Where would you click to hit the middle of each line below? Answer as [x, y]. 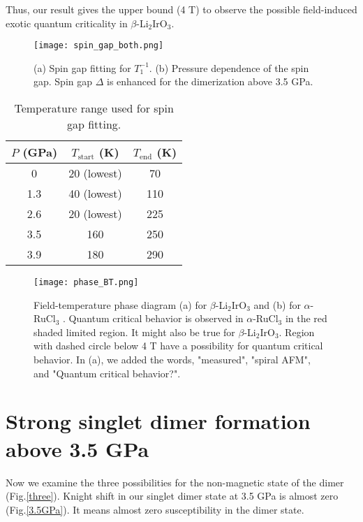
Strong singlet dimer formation [158, 421]
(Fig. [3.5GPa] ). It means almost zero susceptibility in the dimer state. [155, 509]
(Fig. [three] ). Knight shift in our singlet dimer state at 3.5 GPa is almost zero [172, 496]
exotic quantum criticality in [67, 23]
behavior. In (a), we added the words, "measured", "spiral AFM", [172, 360]
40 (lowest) [95, 194]
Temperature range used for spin [94, 108]
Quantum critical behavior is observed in [156, 318]
